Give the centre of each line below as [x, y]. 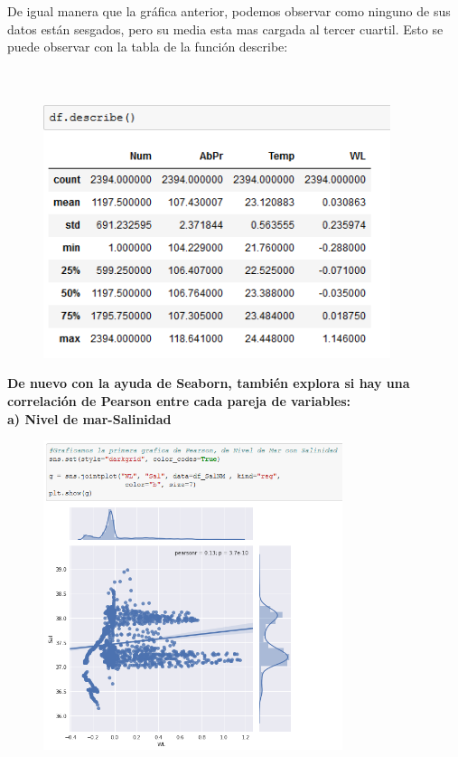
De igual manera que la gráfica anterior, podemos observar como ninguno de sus [229, 11]
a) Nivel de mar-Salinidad [89, 418]
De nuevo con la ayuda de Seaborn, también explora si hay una [209, 383]
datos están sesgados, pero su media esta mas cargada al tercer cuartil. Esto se [225, 28]
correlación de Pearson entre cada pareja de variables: [179, 400]
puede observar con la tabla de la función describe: [148, 47]
